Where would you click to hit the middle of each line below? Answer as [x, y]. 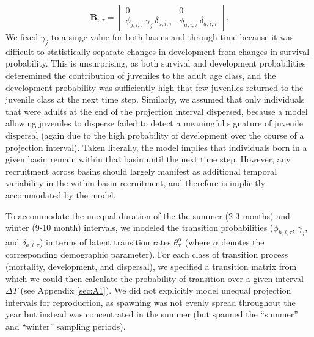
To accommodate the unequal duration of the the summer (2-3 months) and [148, 215]
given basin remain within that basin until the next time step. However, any [148, 159]
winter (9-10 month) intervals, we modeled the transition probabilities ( [140, 227]
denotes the [243, 241]
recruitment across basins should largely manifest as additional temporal [141, 171]
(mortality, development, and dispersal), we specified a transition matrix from [151, 266]
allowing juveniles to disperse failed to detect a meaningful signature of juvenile [154, 123]
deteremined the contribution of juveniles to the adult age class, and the [141, 75]
